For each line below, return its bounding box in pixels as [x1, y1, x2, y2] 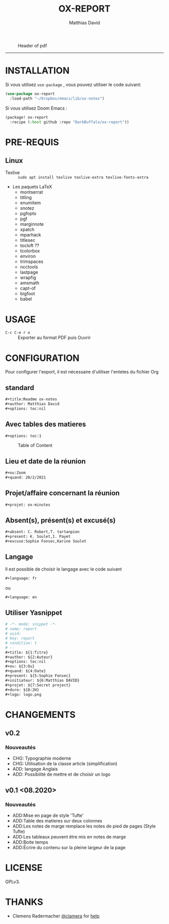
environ [20, 253, 36, 259]
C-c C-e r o [5, 330, 30, 335]
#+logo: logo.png [5, 692, 42, 697]
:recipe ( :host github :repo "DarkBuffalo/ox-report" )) [10, 119, 129, 125]
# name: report [5, 626, 37, 631]
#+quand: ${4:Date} [5, 669, 46, 674]
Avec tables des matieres [5, 420, 87, 429]
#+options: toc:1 [5, 433, 42, 438]
